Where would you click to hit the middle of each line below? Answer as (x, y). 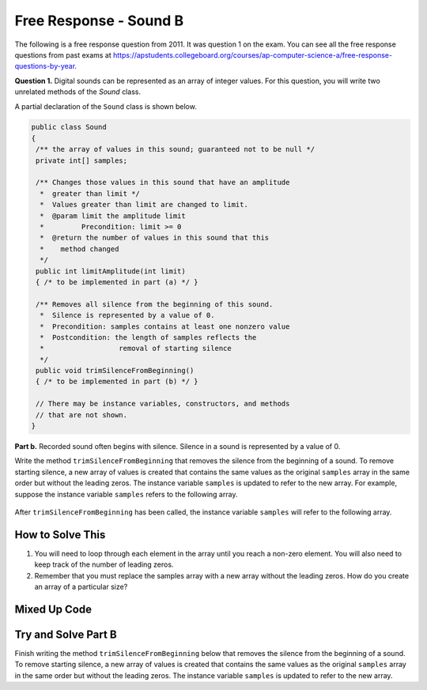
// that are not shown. (82, 415)
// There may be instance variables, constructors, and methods (163, 404)
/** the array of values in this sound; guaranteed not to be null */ (176, 149)
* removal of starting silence (136, 349)
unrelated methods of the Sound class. (78, 92)
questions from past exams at (63, 55)
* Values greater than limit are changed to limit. (144, 205)
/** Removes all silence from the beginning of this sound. (155, 304)
